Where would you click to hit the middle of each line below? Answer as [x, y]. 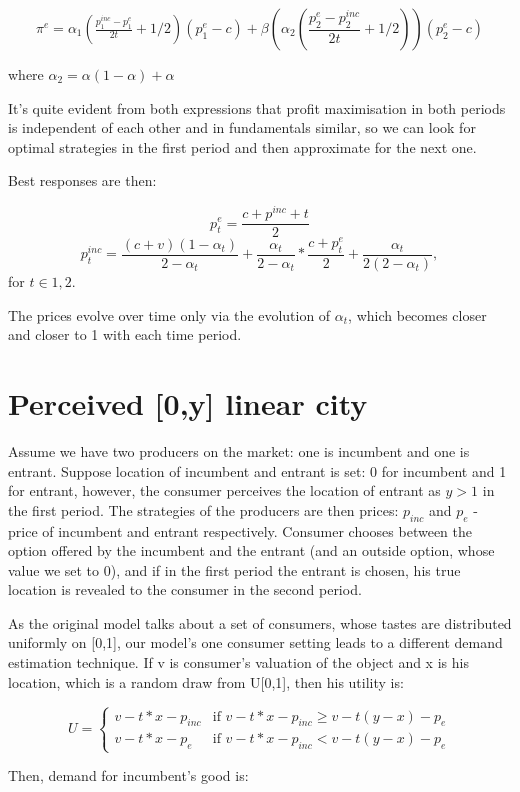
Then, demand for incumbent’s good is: [128, 775]
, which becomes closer [417, 314]
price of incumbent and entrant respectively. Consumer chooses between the [240, 530]
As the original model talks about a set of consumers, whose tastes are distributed [260, 622]
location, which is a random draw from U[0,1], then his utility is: [206, 681]
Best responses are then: [82, 180]
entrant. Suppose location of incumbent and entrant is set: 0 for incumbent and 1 [257, 470]
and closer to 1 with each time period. [125, 334]
